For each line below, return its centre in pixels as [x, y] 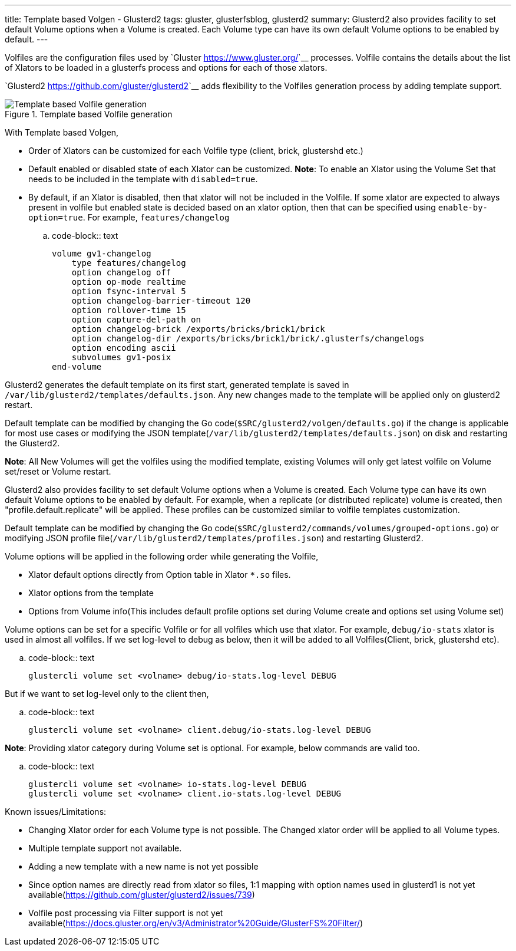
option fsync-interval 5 [129, 291]
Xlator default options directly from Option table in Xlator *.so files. [160, 575]
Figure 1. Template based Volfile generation [89, 114]
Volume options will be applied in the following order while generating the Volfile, [162, 556]
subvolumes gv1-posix [121, 357]
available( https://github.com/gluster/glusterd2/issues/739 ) [142, 895]
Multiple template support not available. [105, 848]
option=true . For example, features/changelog [129, 217]
